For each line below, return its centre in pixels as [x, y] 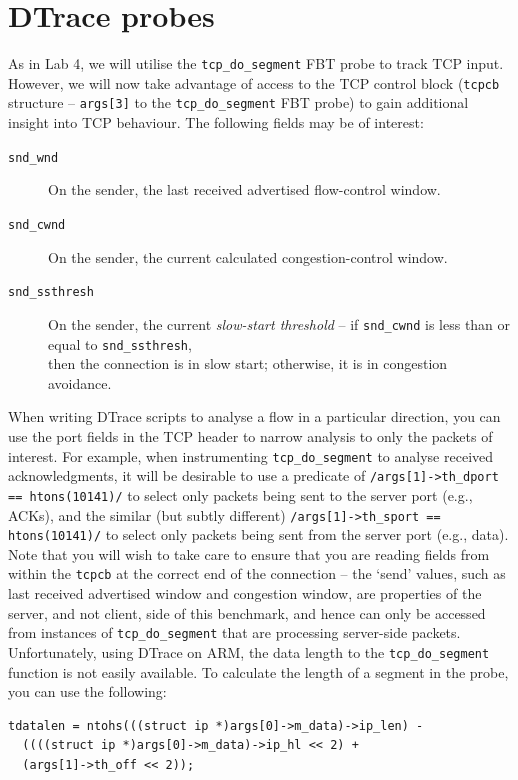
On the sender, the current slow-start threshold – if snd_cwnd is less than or [279, 323]
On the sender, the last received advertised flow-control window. [244, 189]
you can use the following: [87, 691]
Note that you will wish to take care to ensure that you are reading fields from [249, 553]
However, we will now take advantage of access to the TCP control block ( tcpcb [254, 82]
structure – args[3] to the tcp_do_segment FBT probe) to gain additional [238, 102]
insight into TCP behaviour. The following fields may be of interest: [216, 122]
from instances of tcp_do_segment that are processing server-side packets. [234, 632]
